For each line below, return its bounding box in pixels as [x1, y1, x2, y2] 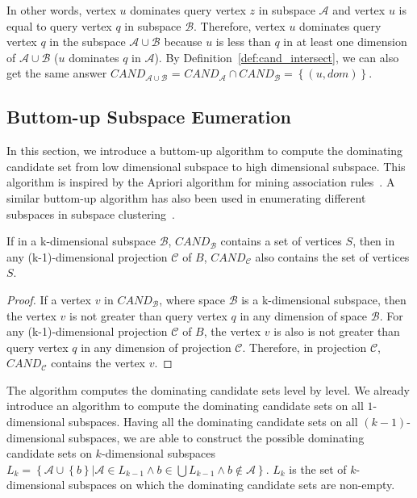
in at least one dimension [283, 33, 407, 50]
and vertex [332, 2, 386, 18]
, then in [352, 232, 395, 249]
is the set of [289, 460, 347, 477]
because [164, 33, 202, 50]
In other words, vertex [6, 2, 116, 18]
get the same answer [6, 65, 107, 82]
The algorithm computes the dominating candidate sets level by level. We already [6, 381, 411, 398]
